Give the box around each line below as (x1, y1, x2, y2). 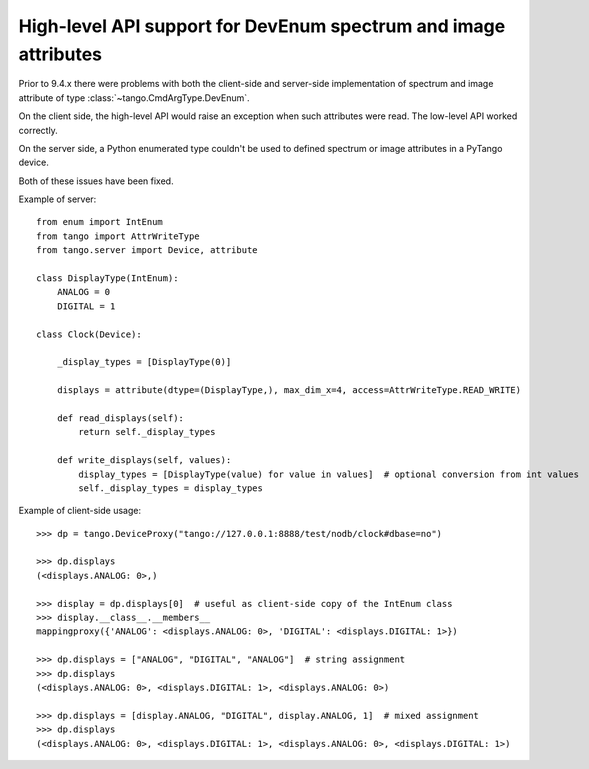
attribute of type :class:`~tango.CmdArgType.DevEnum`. (18, 91, 250, 104)
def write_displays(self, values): (56, 455, 232, 466)
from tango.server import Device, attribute (36, 245, 259, 256)
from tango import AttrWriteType (36, 230, 200, 242)
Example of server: (18, 193, 97, 205)
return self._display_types (78, 426, 216, 438)
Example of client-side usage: (18, 505, 142, 517)
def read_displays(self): (56, 412, 185, 424)
